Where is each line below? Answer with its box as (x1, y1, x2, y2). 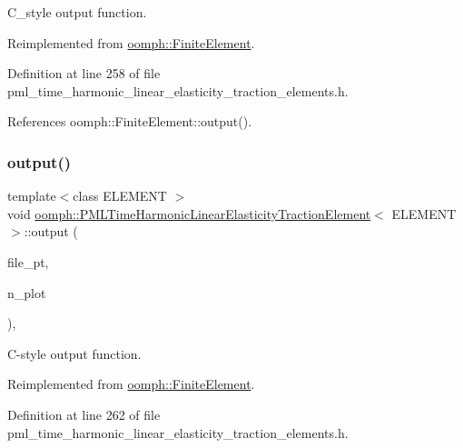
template (7, 186, 56, 205)
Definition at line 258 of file (7, 64, 161, 83)
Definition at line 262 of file (7, 404, 161, 423)
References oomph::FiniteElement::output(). (7, 112, 252, 131)
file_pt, (7, 252, 49, 271)
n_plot (7, 283, 46, 302)
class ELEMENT (73, 186, 167, 205)
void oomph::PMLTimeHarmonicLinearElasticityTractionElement (7, 204, 371, 223)
